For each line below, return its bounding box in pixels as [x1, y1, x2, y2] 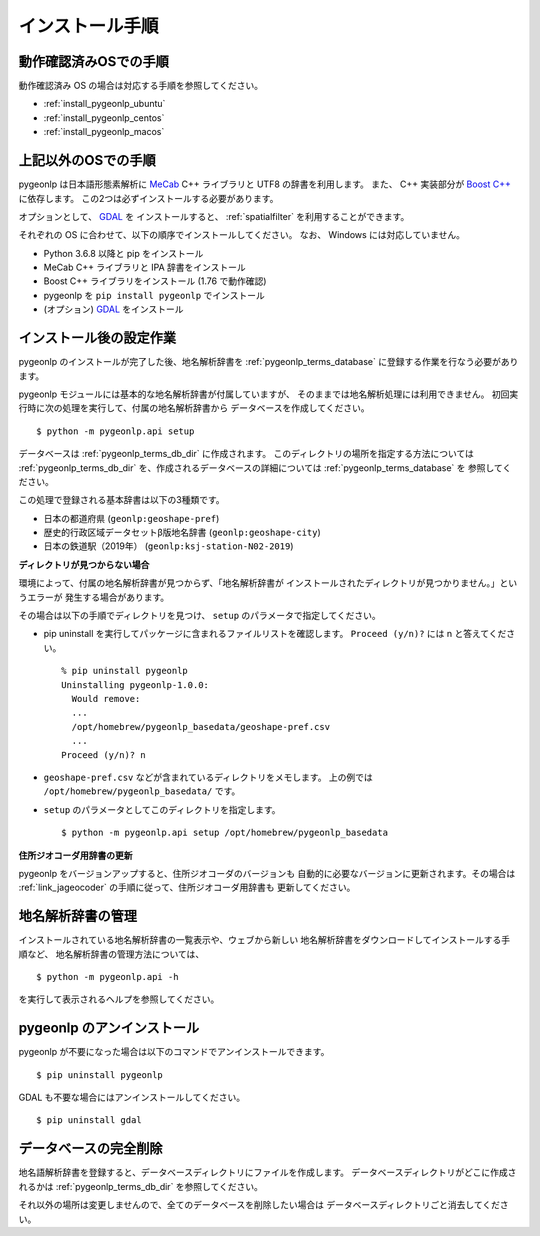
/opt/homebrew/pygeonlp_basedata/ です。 [43, 785, 241, 797]
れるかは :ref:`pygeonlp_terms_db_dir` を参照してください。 [18, 1180, 264, 1192]
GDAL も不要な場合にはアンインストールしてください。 [18, 1091, 245, 1104]
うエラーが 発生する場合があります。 [18, 591, 170, 603]
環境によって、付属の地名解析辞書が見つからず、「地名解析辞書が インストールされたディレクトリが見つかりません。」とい [18, 577, 518, 589]
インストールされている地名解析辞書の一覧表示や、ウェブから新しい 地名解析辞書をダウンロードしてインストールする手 [18, 934, 511, 946]
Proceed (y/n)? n [61, 749, 146, 760]
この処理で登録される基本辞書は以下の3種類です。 [18, 494, 225, 506]
